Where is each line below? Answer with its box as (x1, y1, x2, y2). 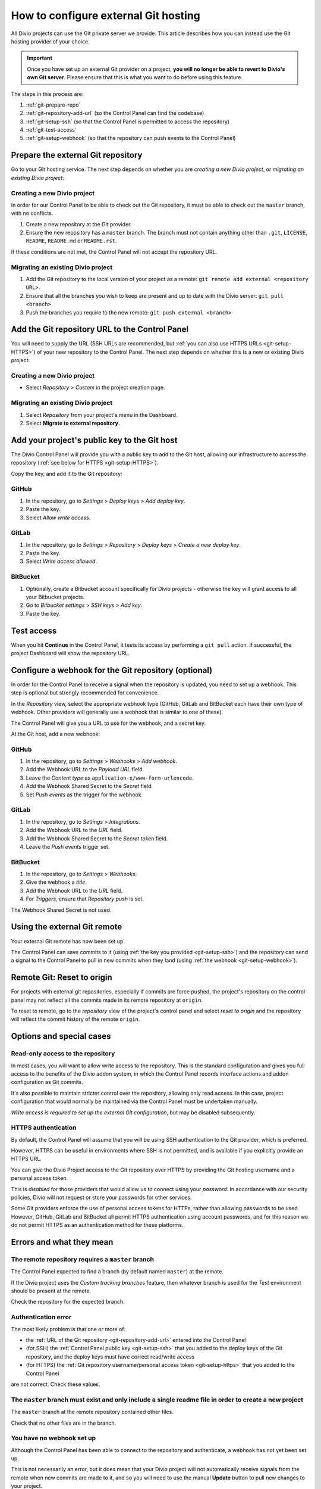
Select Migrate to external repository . (26, 419, 120, 426)
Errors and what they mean (11, 1236, 114, 1247)
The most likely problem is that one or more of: (11, 1325, 126, 1332)
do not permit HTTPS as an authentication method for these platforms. (11, 1222, 184, 1229)
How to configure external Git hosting (11, 9, 200, 22)
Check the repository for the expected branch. (11, 1298, 125, 1306)
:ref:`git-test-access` (26, 126, 77, 133)
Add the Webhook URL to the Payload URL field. (26, 766, 144, 773)
